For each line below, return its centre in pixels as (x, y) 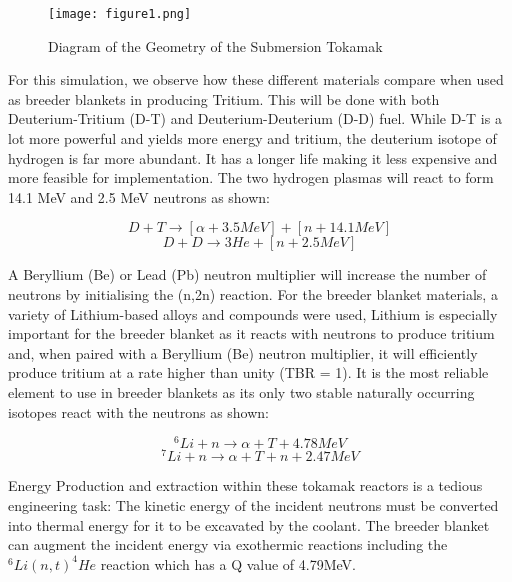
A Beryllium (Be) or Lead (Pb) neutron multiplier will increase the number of (247, 274)
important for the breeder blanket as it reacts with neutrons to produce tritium (251, 333)
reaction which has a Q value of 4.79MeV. (228, 563)
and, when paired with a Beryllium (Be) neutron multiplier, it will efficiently (243, 352)
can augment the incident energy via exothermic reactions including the (228, 544)
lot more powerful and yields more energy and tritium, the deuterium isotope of (252, 138)
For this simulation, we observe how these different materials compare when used (256, 79)
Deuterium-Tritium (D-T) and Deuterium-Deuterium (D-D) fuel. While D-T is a (255, 118)
